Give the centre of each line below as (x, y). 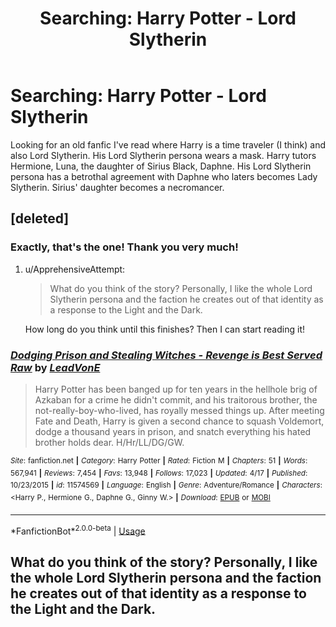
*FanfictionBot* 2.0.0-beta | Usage (78, 530)
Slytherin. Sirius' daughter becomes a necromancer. (117, 187)
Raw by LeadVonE (55, 367)
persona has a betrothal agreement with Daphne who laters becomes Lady (164, 176)
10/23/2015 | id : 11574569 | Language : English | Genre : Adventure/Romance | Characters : (166, 485)
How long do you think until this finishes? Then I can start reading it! (164, 329)
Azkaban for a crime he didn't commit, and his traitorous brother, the (176, 399)
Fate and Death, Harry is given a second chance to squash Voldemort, (179, 421)
